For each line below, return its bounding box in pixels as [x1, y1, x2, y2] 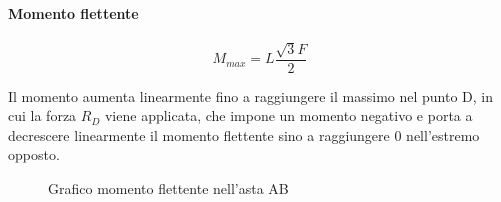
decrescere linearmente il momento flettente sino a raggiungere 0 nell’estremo [8, 124, 480, 145]
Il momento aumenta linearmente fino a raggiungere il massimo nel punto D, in [8, 85, 494, 106]
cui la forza [8, 105, 77, 126]
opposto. [8, 144, 60, 165]
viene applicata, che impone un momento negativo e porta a [104, 105, 473, 126]
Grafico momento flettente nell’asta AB [48, 178, 289, 199]
